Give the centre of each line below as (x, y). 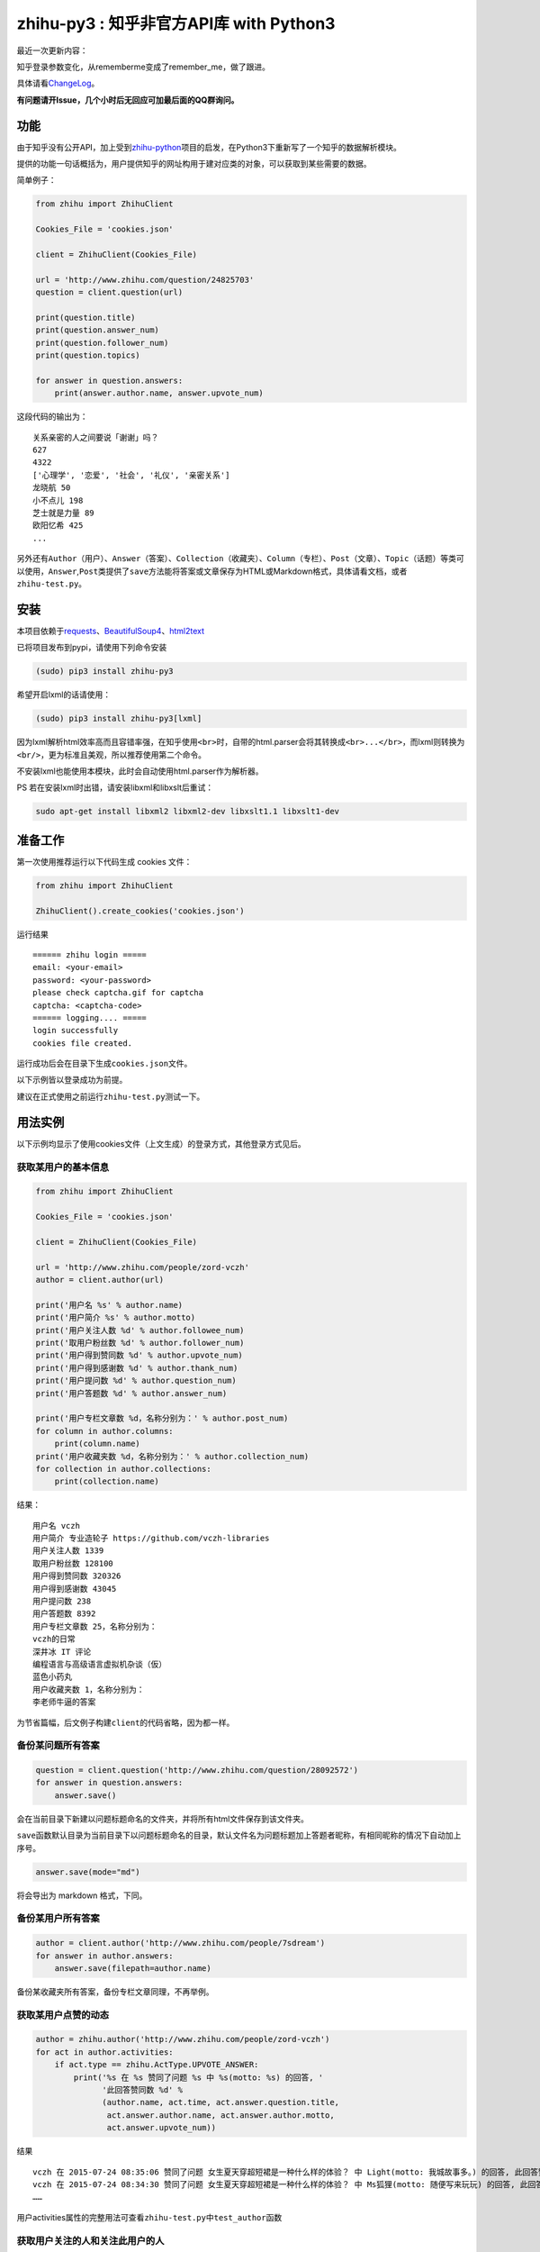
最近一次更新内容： (52, 50)
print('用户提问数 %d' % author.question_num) (136, 1381)
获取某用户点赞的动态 (63, 2015)
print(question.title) (85, 317)
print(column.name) (98, 1444)
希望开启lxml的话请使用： (64, 695)
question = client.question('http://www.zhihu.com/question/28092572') (197, 1771)
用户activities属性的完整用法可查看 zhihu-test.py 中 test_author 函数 (149, 2217)
